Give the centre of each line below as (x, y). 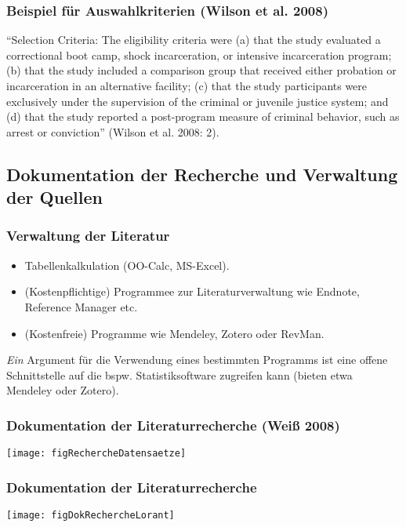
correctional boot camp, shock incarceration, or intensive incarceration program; (199, 55)
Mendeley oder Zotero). (63, 390)
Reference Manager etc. (81, 306)
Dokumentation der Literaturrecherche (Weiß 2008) (173, 425)
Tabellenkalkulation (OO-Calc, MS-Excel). (127, 265)
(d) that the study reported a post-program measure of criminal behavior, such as (203, 116)
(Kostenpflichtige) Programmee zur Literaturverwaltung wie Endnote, (192, 291)
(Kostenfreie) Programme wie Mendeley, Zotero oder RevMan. (174, 333)
